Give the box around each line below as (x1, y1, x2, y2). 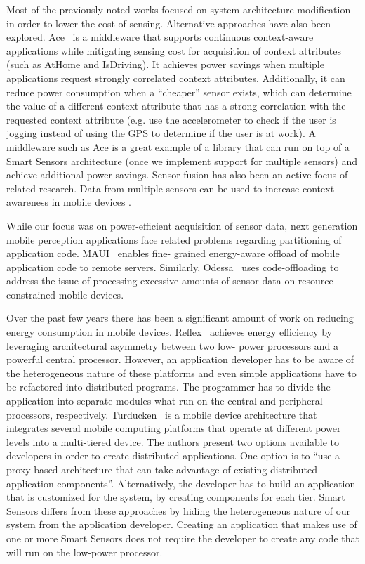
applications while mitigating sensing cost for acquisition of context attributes (6, 43, 341, 58)
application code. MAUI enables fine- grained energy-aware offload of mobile (6, 246, 340, 261)
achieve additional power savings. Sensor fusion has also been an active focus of (6, 167, 348, 182)
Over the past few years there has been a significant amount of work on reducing (6, 310, 354, 325)
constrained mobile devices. (6, 287, 124, 301)
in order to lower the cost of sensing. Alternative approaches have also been (6, 15, 331, 30)
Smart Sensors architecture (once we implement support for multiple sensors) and (6, 153, 358, 168)
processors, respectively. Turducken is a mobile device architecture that (6, 407, 317, 421)
